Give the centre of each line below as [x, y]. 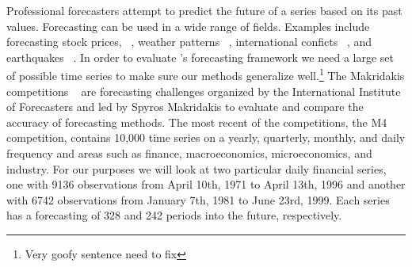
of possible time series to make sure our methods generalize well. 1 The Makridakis [206, 74]
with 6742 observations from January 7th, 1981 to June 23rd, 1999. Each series [198, 199]
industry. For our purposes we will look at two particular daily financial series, [196, 168]
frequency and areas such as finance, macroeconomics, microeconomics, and [189, 153]
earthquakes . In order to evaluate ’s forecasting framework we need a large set [200, 57]
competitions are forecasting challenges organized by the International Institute [204, 91]
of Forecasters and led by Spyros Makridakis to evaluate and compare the [185, 107]
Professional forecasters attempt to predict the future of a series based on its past [204, 10]
